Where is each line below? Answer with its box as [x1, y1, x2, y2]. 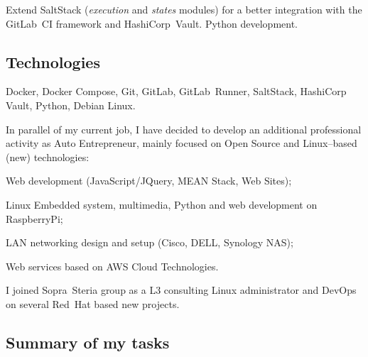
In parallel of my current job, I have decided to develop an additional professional [6, 121, 362, 136]
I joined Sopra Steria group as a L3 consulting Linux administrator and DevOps [6, 282, 357, 297]
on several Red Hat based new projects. [6, 296, 180, 311]
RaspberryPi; [6, 211, 63, 226]
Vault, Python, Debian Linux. [6, 97, 136, 112]
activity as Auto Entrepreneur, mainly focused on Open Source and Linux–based [6, 136, 357, 150]
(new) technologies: [6, 149, 90, 164]
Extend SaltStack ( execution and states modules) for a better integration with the [6, 2, 362, 16]
